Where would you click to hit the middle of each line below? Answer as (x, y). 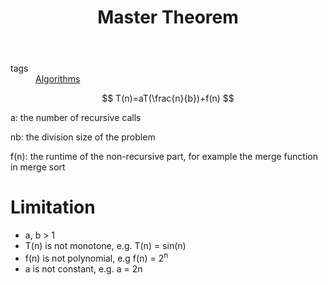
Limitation (53, 207)
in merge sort (38, 167)
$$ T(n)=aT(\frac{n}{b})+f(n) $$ (168, 98)
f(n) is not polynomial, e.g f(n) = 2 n (96, 257)
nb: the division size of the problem (83, 137)
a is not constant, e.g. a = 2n (83, 268)
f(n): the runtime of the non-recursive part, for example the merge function (164, 157)
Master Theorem (168, 17)
